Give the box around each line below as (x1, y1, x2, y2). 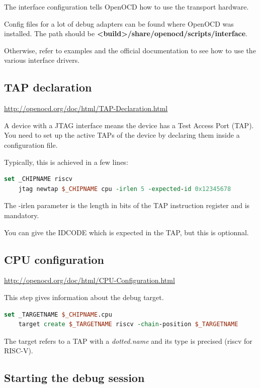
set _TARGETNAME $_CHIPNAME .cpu (4, 311, 112, 318)
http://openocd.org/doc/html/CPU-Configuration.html (4, 275, 175, 285)
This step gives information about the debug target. (4, 292, 164, 302)
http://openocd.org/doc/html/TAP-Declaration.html (4, 103, 168, 114)
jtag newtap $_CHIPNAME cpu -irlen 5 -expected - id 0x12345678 (18, 185, 231, 192)
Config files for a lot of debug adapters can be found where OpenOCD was (4, 18, 234, 29)
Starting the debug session (4, 370, 145, 385)
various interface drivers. (4, 55, 80, 65)
